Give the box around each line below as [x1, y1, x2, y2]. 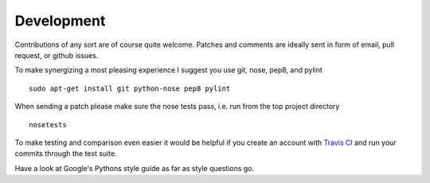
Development [14, 12, 106, 29]
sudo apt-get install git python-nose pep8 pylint [29, 84, 231, 93]
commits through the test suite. [14, 149, 117, 158]
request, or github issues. [14, 50, 99, 60]
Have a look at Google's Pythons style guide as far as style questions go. [14, 163, 255, 173]
